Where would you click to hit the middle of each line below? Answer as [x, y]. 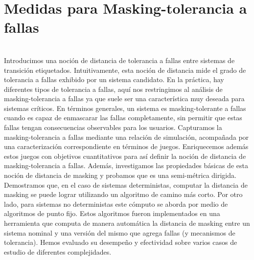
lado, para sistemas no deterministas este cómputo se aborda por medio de [116, 204]
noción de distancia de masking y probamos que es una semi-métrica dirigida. [120, 175]
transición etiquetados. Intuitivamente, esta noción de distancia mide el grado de [125, 70]
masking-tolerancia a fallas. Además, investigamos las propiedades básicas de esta [126, 165]
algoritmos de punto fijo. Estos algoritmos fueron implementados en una [112, 213]
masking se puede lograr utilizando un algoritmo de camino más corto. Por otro [123, 194]
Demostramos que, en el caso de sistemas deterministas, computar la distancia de [126, 184]
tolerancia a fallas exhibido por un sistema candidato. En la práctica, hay [114, 79]
